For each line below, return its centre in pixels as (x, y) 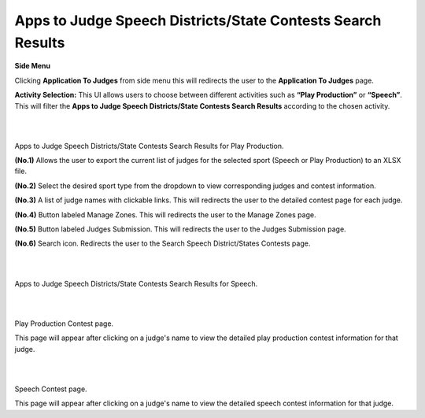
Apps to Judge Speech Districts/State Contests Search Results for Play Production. (149, 146)
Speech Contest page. (51, 389)
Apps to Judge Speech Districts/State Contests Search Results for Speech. (136, 283)
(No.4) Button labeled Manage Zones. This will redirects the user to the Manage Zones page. (165, 215)
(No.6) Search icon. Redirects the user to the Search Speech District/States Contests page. (163, 243)
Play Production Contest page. (64, 324)
